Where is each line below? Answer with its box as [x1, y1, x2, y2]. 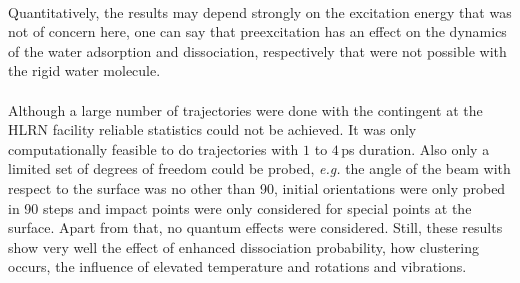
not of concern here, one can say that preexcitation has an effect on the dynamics [8, 21, 507, 42]
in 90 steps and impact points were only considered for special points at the [8, 197, 472, 218]
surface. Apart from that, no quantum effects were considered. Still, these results [8, 217, 503, 238]
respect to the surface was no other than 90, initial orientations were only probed [8, 177, 506, 198]
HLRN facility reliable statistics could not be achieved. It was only [8, 119, 417, 140]
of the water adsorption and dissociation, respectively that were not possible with [8, 40, 507, 61]
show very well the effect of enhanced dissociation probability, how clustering [8, 236, 479, 257]
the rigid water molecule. [8, 60, 161, 81]
